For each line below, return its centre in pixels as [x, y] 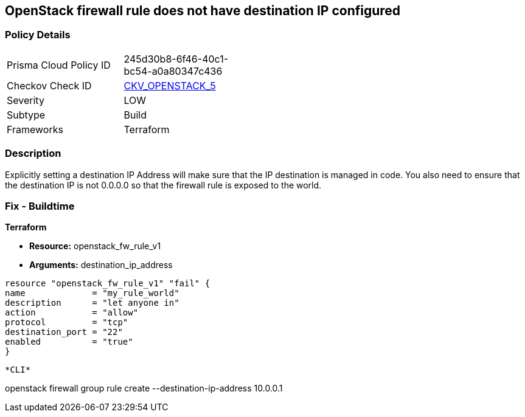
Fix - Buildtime [40, 206]
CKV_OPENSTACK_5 [170, 85]
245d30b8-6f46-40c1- [176, 59]
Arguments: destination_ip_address [101, 265]
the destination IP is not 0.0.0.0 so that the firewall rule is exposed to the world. [163, 185]
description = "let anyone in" [92, 303]
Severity [26, 100]
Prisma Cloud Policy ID [59, 65]
